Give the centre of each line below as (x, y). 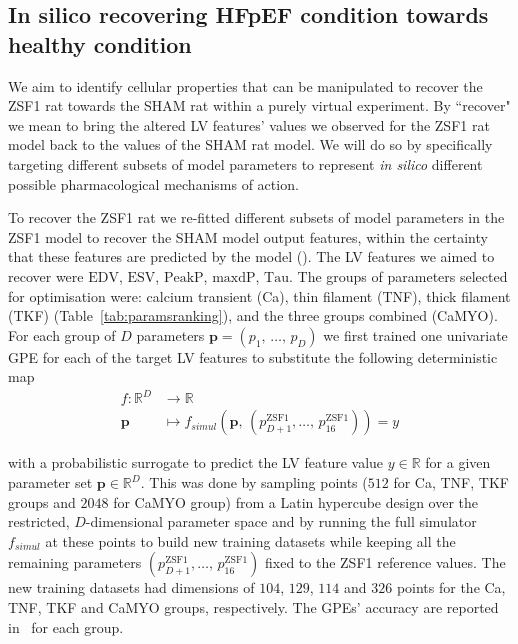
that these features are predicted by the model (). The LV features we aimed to (251, 256)
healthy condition (100, 43)
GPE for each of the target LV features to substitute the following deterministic (253, 356)
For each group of (62, 334)
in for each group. (66, 626)
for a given (458, 462)
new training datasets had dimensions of (131, 587)
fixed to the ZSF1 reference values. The (385, 562)
